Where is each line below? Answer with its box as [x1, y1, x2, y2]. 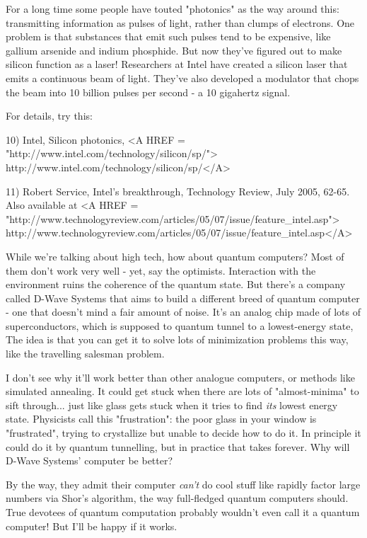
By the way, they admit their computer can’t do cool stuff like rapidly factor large [6, 476, 361, 491]
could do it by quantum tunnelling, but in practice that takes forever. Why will [6, 439, 350, 454]
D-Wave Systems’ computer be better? [6, 453, 173, 468]
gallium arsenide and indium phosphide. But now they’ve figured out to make [6, 42, 342, 57]
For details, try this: [6, 108, 93, 123]
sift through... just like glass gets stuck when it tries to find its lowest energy [6, 397, 338, 412]
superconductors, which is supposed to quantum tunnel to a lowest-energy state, [6, 318, 354, 333]
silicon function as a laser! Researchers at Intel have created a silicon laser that [6, 57, 348, 71]
